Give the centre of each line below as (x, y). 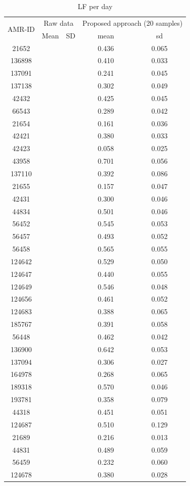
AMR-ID (21, 29)
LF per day (95, 6)
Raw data (58, 22)
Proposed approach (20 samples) (133, 22)
